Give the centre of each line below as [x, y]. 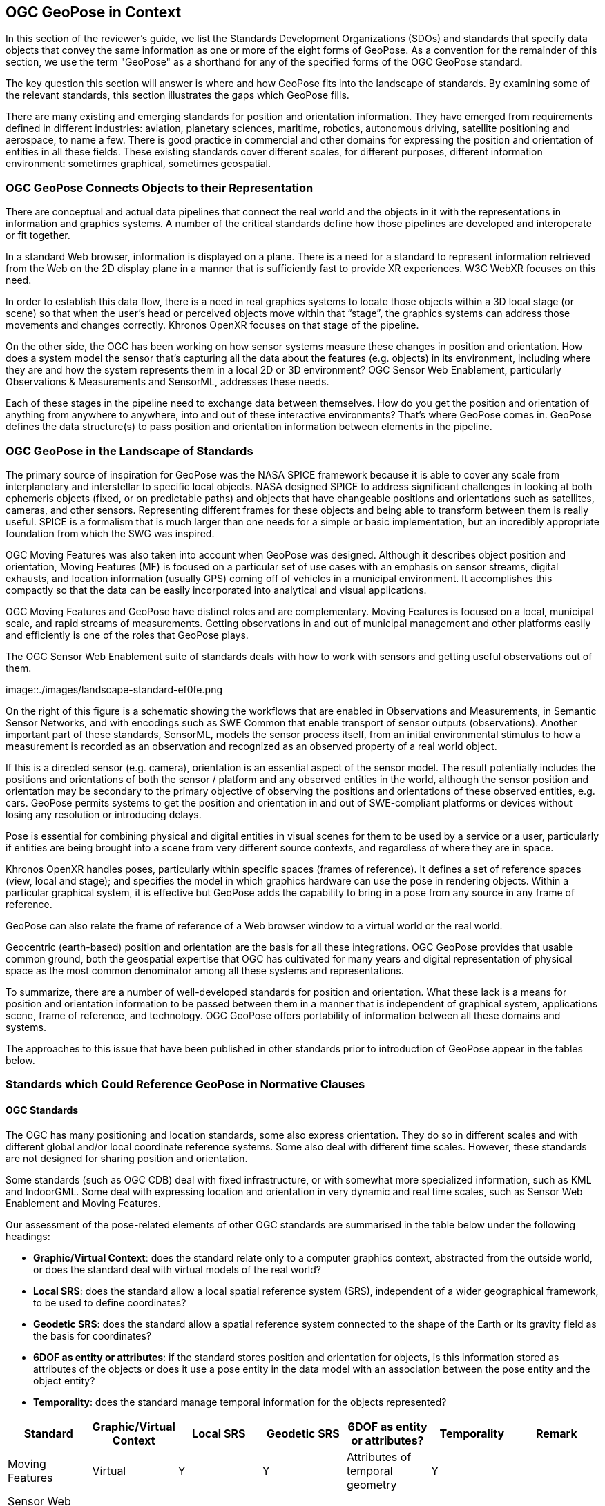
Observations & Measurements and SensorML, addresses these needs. [167, 382]
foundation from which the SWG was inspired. [110, 533]
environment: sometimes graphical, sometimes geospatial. [138, 164]
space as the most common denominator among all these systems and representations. [205, 970]
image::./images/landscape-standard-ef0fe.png [114, 689]
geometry [372, 1484]
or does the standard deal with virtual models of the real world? [177, 1269]
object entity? [64, 1380]
